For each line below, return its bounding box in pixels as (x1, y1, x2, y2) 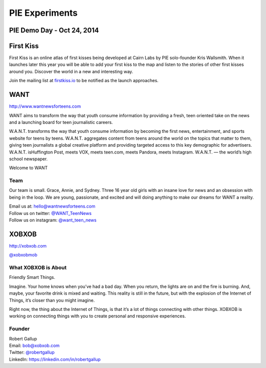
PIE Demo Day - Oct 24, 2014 (9, 26, 99, 34)
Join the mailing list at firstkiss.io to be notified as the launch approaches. (9, 78, 159, 84)
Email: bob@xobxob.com (9, 342, 60, 348)
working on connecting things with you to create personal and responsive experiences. (9, 313, 186, 319)
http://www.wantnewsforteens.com (9, 103, 81, 109)
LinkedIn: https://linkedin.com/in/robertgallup (9, 356, 101, 362)
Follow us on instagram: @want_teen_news (9, 217, 97, 223)
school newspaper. (9, 155, 48, 162)
